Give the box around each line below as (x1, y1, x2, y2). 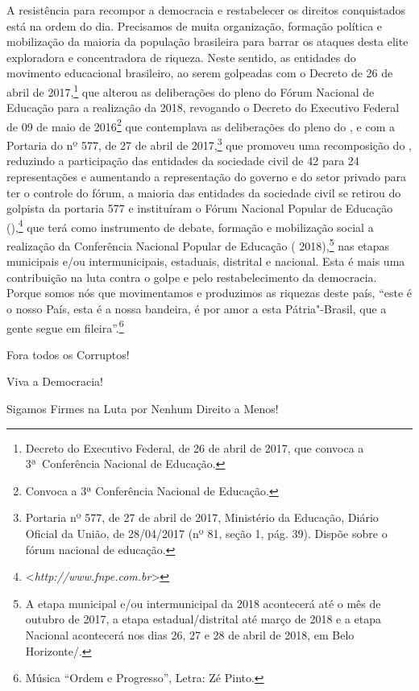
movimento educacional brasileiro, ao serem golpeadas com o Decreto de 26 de (6, 64, 393, 81)
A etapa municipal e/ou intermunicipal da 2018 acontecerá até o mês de (25, 594, 381, 611)
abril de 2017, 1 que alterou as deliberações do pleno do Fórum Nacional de (6, 81, 375, 100)
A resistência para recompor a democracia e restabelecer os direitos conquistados (6, 2, 406, 18)
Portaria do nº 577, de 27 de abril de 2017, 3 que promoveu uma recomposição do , (6, 134, 412, 153)
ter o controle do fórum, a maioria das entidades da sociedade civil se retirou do (6, 184, 401, 201)
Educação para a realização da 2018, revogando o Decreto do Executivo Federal (6, 99, 400, 116)
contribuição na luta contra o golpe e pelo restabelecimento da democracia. (6, 268, 377, 285)
